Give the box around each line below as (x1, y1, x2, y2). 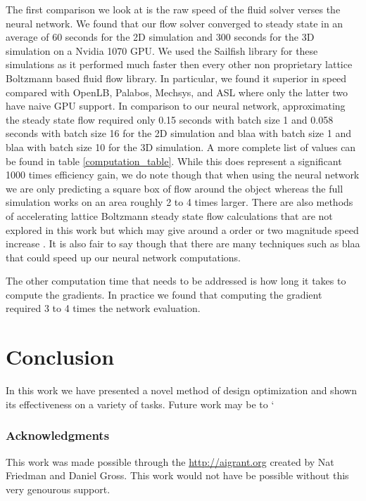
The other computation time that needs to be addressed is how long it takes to (6, 273, 346, 288)
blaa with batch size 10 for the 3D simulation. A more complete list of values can (6, 139, 356, 154)
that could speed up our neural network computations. (6, 249, 241, 264)
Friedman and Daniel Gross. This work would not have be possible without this (6, 468, 349, 483)
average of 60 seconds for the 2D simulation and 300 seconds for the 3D (6, 30, 315, 44)
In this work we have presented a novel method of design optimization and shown (6, 383, 357, 398)
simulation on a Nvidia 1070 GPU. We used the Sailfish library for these (6, 43, 318, 58)
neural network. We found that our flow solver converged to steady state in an (6, 15, 343, 30)
